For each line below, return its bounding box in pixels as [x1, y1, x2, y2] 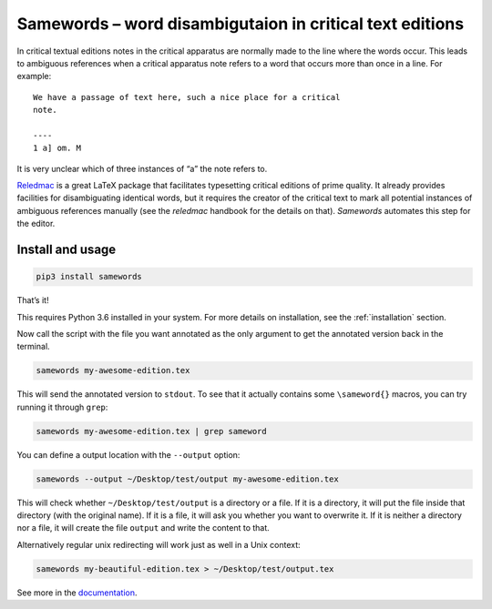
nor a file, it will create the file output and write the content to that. [16, 523, 271, 533]
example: [16, 71, 52, 82]
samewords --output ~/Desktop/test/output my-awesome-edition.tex [36, 473, 339, 484]
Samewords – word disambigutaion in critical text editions [16, 14, 465, 34]
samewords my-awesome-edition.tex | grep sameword [36, 426, 268, 436]
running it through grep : [16, 401, 108, 412]
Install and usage [16, 242, 117, 258]
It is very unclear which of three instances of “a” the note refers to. [16, 163, 268, 174]
